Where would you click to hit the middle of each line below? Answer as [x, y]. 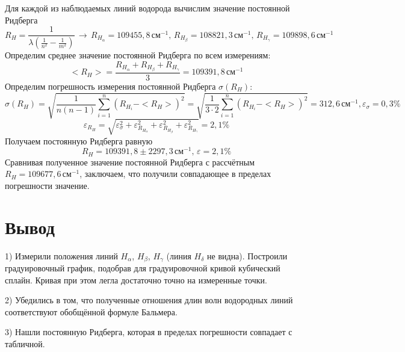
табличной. [25, 343]
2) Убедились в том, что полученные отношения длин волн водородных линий [149, 300]
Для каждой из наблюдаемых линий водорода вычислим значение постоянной [147, 8]
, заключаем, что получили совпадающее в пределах [175, 174]
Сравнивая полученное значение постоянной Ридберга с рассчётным [130, 162]
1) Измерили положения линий [61, 255]
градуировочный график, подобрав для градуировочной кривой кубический [143, 267]
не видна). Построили [247, 255]
